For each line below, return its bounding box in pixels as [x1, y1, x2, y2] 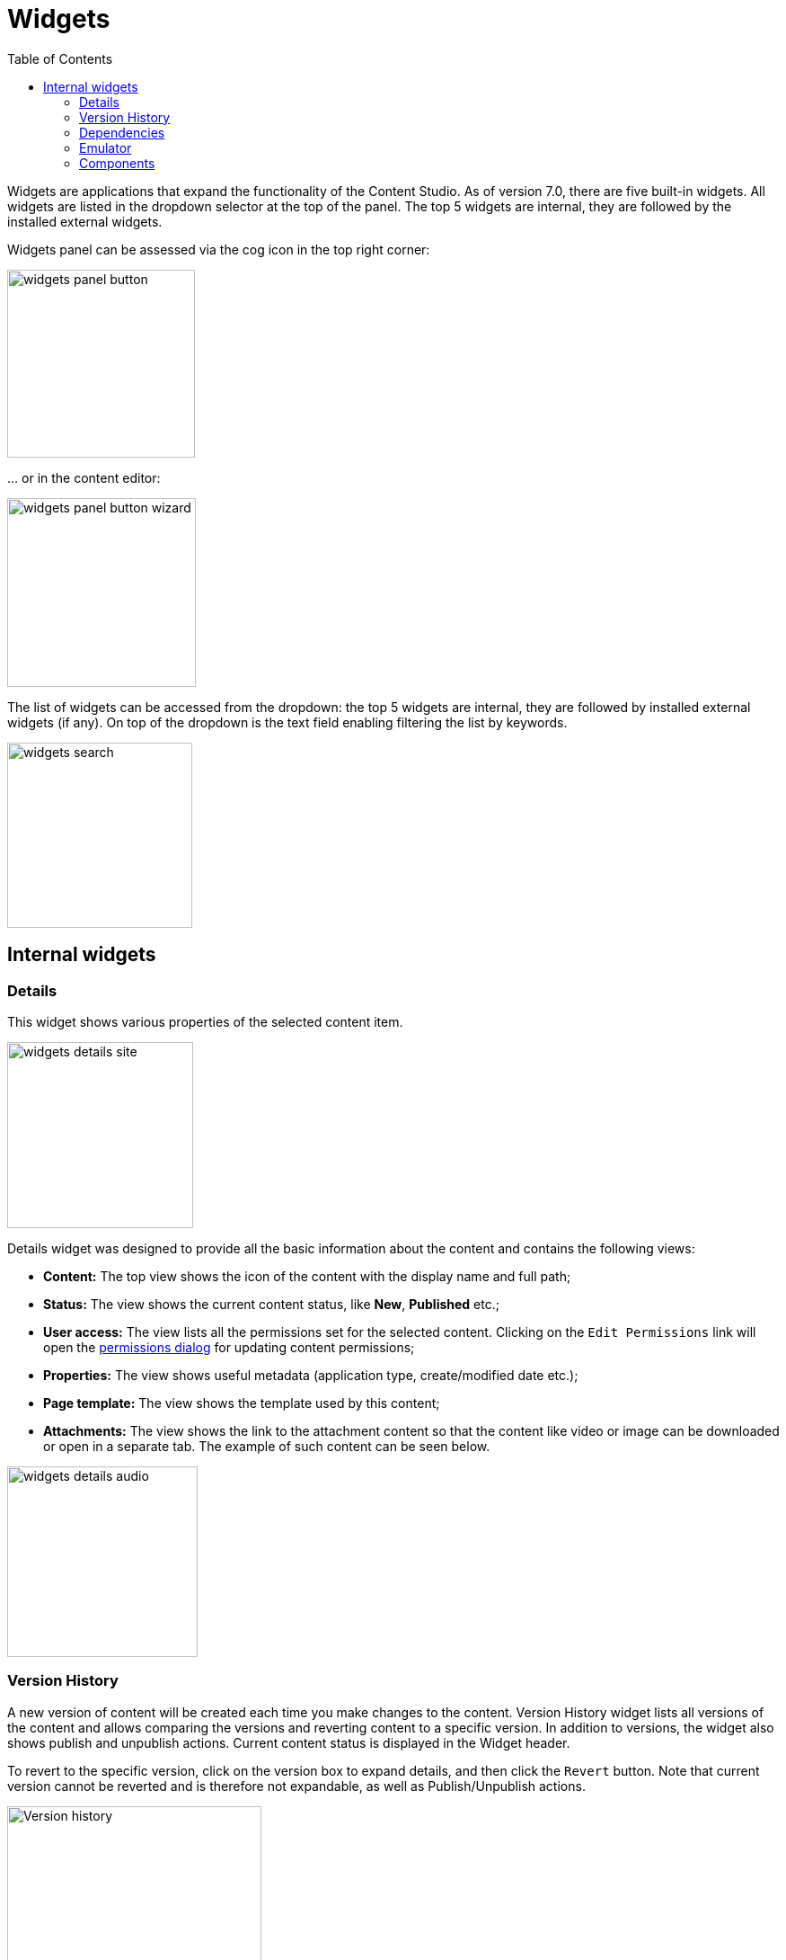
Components [79, 155, 155, 171]
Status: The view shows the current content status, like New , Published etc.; [43, 1296, 499, 1312]
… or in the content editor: [7, 469, 161, 486]
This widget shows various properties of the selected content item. [7, 1013, 403, 1029]
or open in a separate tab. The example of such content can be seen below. [43, 1438, 490, 1454]
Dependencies [79, 124, 165, 140]
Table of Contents [7, 50, 113, 67]
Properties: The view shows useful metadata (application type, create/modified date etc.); [43, 1367, 578, 1383]
